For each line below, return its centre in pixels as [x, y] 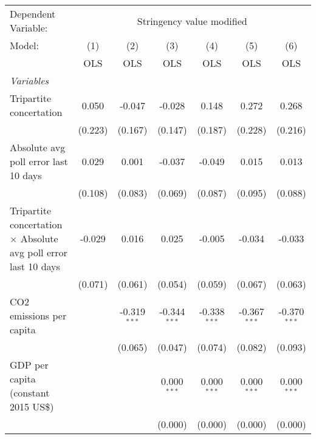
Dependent [33, 14]
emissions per [38, 315]
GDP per [29, 365]
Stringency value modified [192, 21]
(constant [30, 393]
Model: [25, 45]
